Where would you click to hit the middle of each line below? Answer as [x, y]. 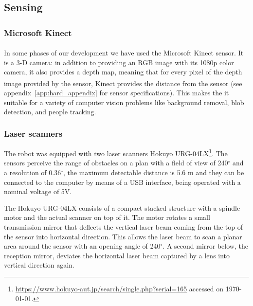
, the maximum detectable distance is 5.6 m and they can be [154, 172]
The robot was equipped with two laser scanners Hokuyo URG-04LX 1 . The [116, 153]
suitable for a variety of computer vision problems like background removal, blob [124, 102]
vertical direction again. [39, 265]
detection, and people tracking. [50, 112]
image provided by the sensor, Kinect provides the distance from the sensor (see [123, 83]
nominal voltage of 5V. [38, 191]
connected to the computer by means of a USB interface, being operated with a [122, 182]
